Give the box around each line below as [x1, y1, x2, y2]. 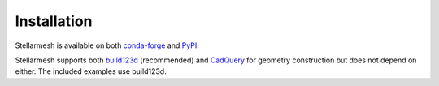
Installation [15, 12, 93, 30]
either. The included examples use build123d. [15, 67, 167, 76]
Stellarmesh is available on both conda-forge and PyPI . [15, 41, 199, 50]
